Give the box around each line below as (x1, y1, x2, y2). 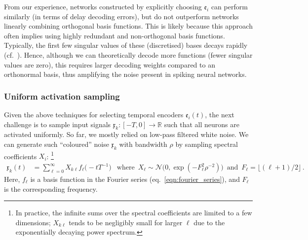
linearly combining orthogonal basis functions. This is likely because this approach (4, 21, 253, 31)
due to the (193, 217, 225, 227)
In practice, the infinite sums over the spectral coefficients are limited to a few (15, 207, 252, 218)
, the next (205, 109, 234, 119)
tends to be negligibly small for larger (69, 217, 183, 227)
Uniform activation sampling (4, 90, 120, 102)
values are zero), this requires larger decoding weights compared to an (4, 59, 215, 69)
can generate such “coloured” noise (4, 138, 109, 149)
